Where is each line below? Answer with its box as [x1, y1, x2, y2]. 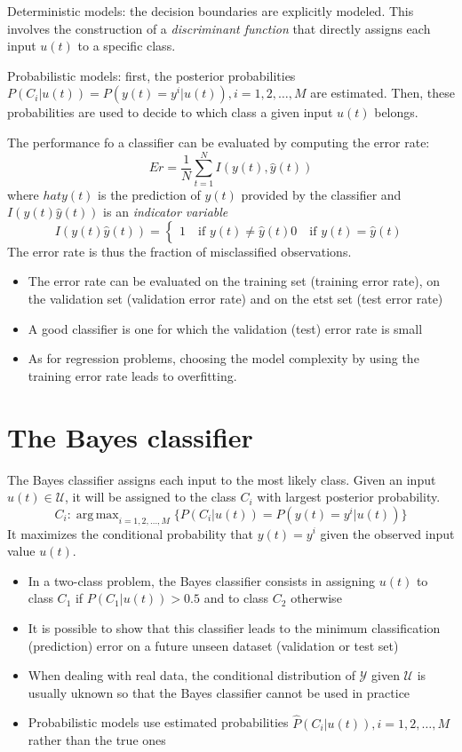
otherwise [291, 589, 342, 607]
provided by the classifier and [241, 185, 402, 203]
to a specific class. [77, 36, 176, 55]
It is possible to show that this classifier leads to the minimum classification [28, 618, 441, 637]
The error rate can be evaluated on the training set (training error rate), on [28, 272, 441, 290]
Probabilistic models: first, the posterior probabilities [7, 66, 296, 84]
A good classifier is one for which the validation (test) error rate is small [28, 319, 423, 337]
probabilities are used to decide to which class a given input [7, 103, 333, 122]
